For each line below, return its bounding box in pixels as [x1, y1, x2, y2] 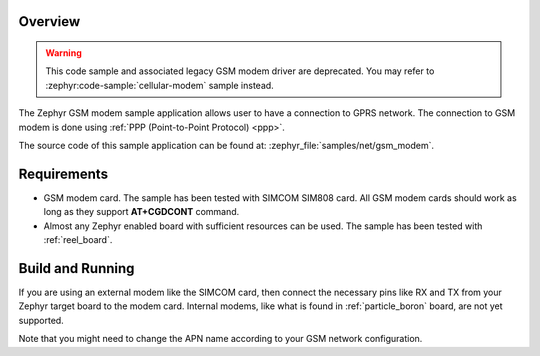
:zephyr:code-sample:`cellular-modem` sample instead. [45, 79, 274, 91]
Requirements [18, 165, 109, 182]
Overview [18, 13, 81, 30]
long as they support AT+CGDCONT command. [43, 206, 240, 218]
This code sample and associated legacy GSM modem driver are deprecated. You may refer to [45, 65, 435, 77]
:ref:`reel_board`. [43, 234, 113, 246]
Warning [45, 47, 82, 59]
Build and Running [18, 260, 135, 277]
